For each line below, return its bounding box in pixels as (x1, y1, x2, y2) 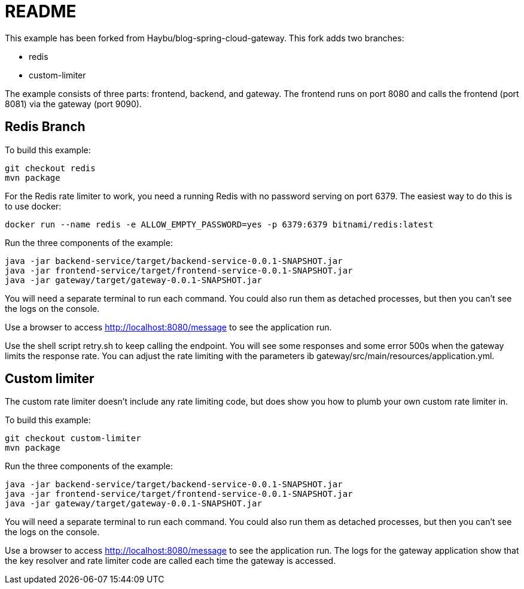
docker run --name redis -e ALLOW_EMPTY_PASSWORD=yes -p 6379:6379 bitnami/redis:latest (5, 219, 434, 229)
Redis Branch (5, 119, 86, 135)
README (5, 1, 77, 22)
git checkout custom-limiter (5, 433, 141, 444)
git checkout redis (5, 163, 96, 173)
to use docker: (5, 201, 62, 211)
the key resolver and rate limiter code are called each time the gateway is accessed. (5, 555, 336, 566)
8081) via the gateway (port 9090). (5, 98, 142, 109)
